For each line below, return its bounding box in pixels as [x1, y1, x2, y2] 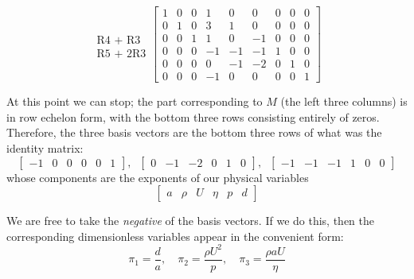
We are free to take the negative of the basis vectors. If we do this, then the [6, 212, 374, 229]
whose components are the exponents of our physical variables [6, 169, 309, 185]
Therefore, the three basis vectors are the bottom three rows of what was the [6, 124, 382, 141]
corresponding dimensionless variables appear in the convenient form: [6, 227, 344, 244]
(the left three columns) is [280, 93, 408, 110]
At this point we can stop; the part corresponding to [6, 93, 263, 110]
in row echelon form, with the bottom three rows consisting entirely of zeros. [6, 108, 380, 125]
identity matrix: [6, 139, 84, 156]
